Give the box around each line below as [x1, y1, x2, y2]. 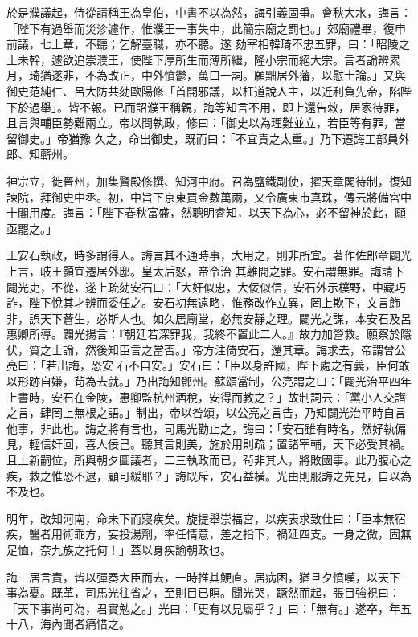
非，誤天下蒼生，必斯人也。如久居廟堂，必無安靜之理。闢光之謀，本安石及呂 [6, 309, 412, 326]
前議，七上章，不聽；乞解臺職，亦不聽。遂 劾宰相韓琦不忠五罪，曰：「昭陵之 [6, 35, 410, 52]
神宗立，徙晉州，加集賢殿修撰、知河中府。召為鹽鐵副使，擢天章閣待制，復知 [6, 172, 412, 189]
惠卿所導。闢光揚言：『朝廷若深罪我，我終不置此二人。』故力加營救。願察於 [6, 325, 400, 342]
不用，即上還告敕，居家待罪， [248, 98, 406, 115]
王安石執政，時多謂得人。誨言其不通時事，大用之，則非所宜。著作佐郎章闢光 [6, 247, 412, 263]
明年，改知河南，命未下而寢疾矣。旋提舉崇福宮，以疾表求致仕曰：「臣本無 [6, 509, 395, 526]
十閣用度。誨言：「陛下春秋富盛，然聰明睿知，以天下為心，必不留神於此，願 [6, 204, 406, 221]
